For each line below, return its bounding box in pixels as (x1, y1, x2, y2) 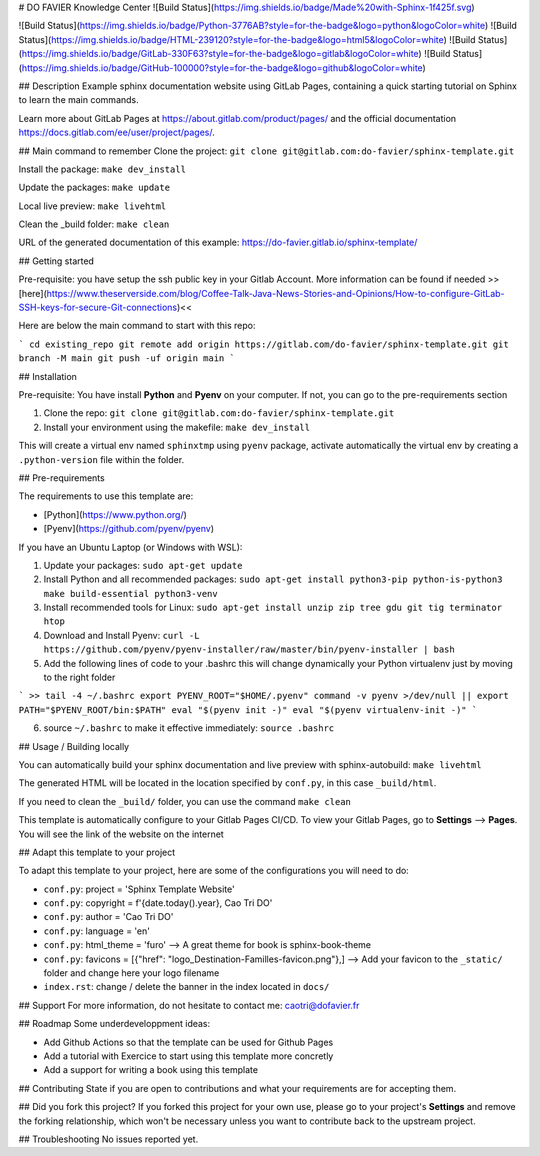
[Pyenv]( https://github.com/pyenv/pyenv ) (43, 523, 215, 535)
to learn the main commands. (18, 94, 139, 106)
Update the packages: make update (18, 181, 170, 194)
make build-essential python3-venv (43, 588, 219, 599)
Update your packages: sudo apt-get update (43, 559, 243, 571)
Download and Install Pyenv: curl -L (43, 629, 200, 641)
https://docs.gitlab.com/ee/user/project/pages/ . (18, 126, 215, 139)
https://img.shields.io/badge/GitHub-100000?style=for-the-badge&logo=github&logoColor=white (21, 61, 424, 74)
